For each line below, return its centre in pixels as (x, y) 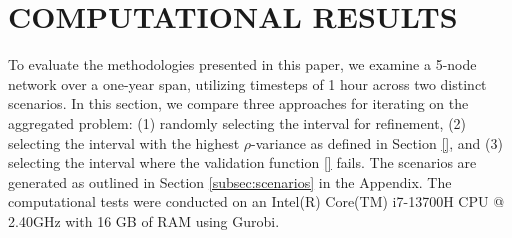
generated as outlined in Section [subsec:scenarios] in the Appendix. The (230, 181)
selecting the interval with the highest (124, 142)
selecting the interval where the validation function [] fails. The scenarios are (242, 162)
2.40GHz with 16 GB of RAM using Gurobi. (144, 220)
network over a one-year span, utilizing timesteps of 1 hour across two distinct (247, 83)
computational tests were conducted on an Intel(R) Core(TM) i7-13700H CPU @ (256, 201)
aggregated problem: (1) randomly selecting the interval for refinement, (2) (237, 122)
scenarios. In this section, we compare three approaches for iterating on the (238, 103)
